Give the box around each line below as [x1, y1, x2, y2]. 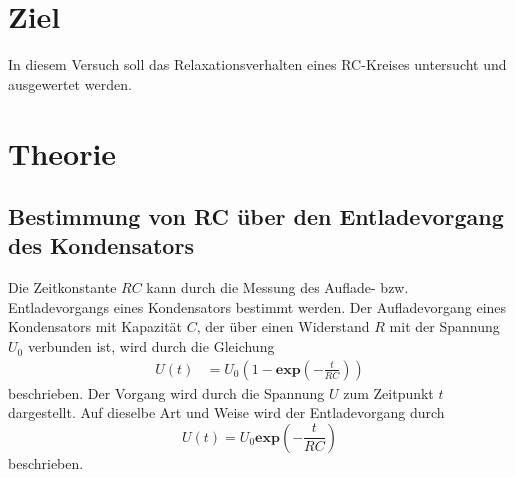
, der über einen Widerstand [196, 316, 370, 337]
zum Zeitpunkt [343, 382, 434, 403]
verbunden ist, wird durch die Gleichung [27, 336, 275, 357]
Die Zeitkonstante [8, 277, 117, 298]
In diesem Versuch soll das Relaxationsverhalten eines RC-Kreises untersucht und [8, 54, 507, 75]
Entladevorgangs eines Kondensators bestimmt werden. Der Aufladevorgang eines [8, 296, 507, 317]
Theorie [8, 132, 117, 173]
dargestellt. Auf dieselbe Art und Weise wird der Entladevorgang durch [8, 402, 445, 423]
